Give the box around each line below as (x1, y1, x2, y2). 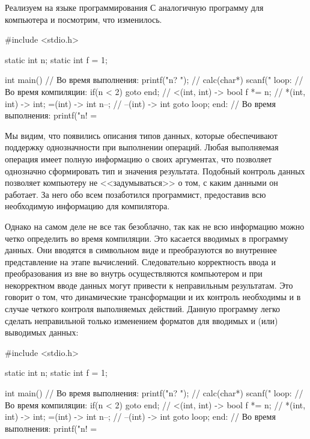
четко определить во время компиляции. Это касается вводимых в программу (5, 232, 288, 244)
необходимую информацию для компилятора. (5, 200, 170, 212)
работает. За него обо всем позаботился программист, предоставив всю (5, 188, 266, 200)
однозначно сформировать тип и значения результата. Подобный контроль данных (5, 164, 305, 177)
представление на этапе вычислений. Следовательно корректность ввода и (5, 255, 276, 268)
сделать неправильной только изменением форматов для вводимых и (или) (5, 314, 278, 327)
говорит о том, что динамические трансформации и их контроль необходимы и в (5, 290, 301, 303)
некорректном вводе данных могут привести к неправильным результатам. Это (5, 278, 293, 291)
